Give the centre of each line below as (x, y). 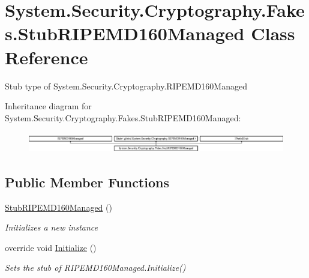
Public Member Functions (87, 182)
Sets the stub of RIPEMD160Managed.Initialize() (95, 267)
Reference (46, 57)
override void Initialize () (51, 247)
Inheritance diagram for (48, 106)
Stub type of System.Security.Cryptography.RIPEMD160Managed (126, 86)
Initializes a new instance (51, 227)
